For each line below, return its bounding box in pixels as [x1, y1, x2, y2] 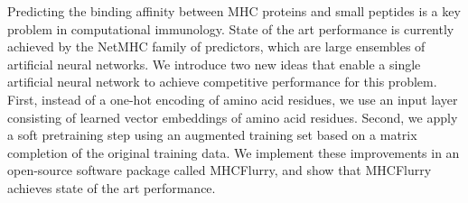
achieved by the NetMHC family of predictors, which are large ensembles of [7, 37, 426, 56]
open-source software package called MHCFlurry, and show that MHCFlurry [7, 161, 432, 180]
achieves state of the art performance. [7, 178, 216, 197]
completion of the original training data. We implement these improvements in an [7, 143, 460, 161]
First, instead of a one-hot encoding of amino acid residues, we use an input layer [7, 89, 458, 108]
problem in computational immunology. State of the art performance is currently [7, 19, 454, 38]
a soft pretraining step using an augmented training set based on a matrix [7, 125, 417, 144]
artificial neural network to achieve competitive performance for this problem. [7, 72, 437, 91]
